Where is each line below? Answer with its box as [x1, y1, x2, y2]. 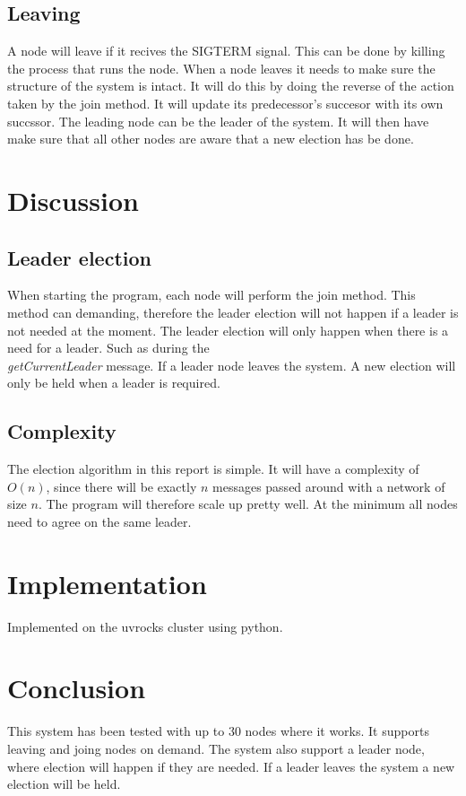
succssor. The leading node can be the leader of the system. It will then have [7, 111, 429, 130]
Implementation [7, 564, 207, 601]
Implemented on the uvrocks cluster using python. [7, 617, 283, 635]
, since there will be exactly [46, 477, 197, 495]
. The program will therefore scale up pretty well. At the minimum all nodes [38, 494, 458, 513]
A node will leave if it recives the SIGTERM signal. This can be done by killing [7, 41, 445, 60]
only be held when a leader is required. [7, 373, 220, 392]
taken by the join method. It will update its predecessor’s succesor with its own [7, 93, 444, 112]
